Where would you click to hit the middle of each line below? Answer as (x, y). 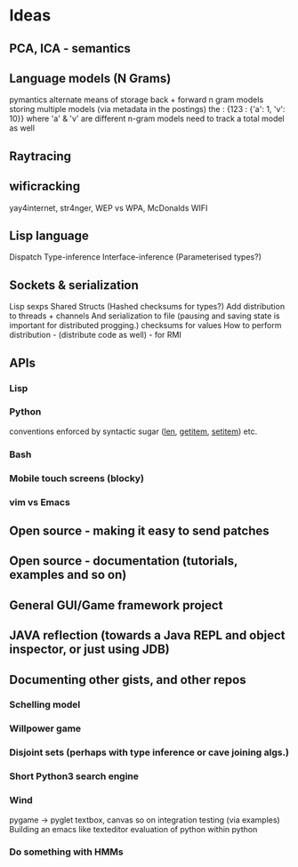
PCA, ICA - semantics (70, 48)
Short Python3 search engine (74, 776)
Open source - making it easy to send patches (139, 530)
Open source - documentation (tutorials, (124, 561)
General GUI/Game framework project (116, 605)
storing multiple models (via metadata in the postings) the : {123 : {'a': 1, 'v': (148, 109)
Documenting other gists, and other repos (128, 680)
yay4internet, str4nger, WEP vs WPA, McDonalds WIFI (109, 208)
